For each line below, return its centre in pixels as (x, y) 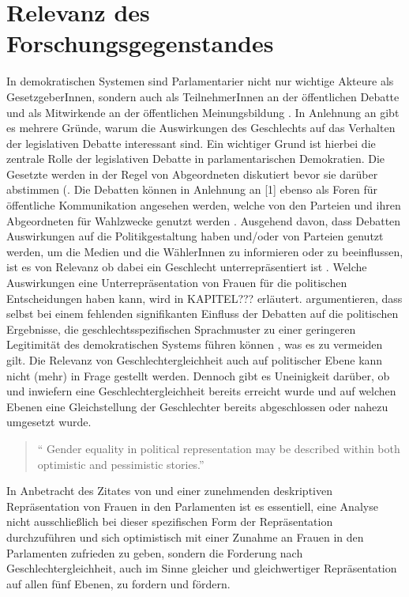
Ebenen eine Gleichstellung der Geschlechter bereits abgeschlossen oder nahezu (197, 406)
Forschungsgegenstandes (140, 43)
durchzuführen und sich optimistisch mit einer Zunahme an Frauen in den (185, 537)
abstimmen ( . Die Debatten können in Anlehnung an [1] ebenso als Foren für (192, 189)
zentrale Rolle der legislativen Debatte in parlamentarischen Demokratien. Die (196, 159)
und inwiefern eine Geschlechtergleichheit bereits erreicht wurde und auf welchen (201, 391)
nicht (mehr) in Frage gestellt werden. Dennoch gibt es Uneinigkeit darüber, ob (198, 375)
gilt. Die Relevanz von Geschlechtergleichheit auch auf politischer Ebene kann (195, 360)
